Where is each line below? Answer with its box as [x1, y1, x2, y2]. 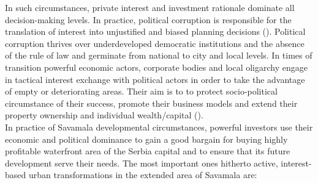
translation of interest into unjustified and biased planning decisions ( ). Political [5, 25, 306, 38]
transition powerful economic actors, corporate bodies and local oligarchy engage [5, 60, 308, 73]
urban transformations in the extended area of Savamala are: [28, 168, 257, 181]
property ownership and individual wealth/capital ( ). [5, 109, 203, 121]
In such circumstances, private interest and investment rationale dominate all [5, 1, 295, 13]
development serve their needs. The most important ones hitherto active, [5, 156, 278, 169]
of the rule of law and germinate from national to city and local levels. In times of [5, 49, 312, 62]
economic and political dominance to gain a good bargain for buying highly [5, 132, 288, 145]
